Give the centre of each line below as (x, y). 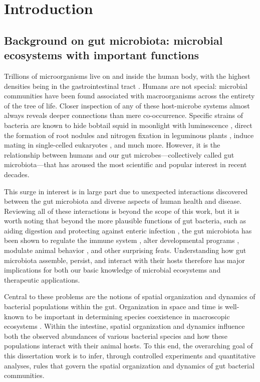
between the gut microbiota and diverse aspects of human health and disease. (123, 201)
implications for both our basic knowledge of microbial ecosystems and (112, 270)
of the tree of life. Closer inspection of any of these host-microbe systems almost (127, 105)
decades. (17, 174)
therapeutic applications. (42, 279)
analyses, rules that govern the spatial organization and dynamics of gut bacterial (129, 365)
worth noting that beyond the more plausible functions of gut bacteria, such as (125, 221)
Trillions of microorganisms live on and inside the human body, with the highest (127, 76)
